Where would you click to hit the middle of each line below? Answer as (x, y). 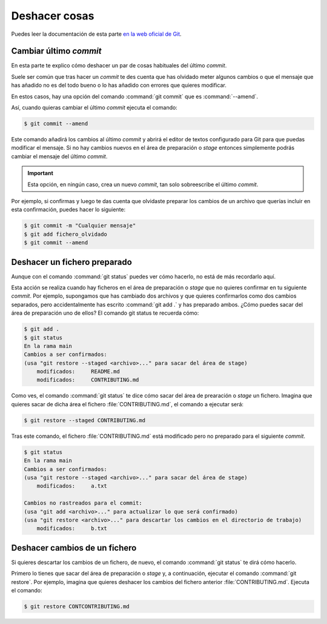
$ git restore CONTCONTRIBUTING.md (77, 606)
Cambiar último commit (56, 51)
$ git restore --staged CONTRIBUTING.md (84, 420)
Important (41, 173)
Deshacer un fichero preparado (72, 262)
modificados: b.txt (72, 528)
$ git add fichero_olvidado (65, 234)
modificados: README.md (78, 372)
